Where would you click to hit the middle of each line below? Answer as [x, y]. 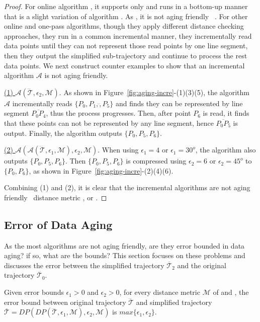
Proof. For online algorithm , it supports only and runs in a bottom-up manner [126, 6]
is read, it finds [226, 113]
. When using [118, 150]
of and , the [231, 292]
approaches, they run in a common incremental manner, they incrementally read [128, 35]
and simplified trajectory [174, 302]
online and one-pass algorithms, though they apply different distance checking [124, 26]
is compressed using [156, 161]
